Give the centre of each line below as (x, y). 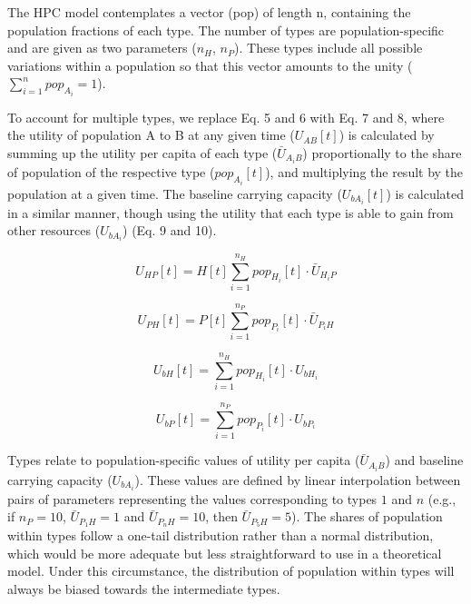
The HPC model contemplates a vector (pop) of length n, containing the (209, 12)
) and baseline (424, 460)
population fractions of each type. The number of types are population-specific (226, 30)
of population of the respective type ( (111, 172)
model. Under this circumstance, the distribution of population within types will (231, 571)
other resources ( (54, 230)
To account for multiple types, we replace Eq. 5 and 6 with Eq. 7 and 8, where (226, 117)
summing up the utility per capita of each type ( (142, 153)
